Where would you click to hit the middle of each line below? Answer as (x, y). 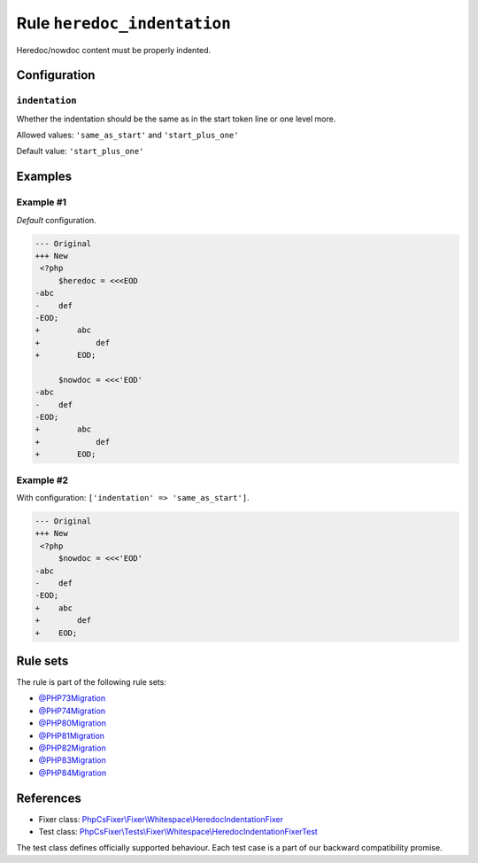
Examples (44, 177)
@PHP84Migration (72, 773)
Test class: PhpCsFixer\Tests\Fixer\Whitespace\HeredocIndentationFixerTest (178, 832)
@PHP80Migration (72, 723)
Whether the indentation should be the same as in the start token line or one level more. (176, 119)
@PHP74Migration (72, 711)
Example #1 (41, 202)
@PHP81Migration (72, 735)
